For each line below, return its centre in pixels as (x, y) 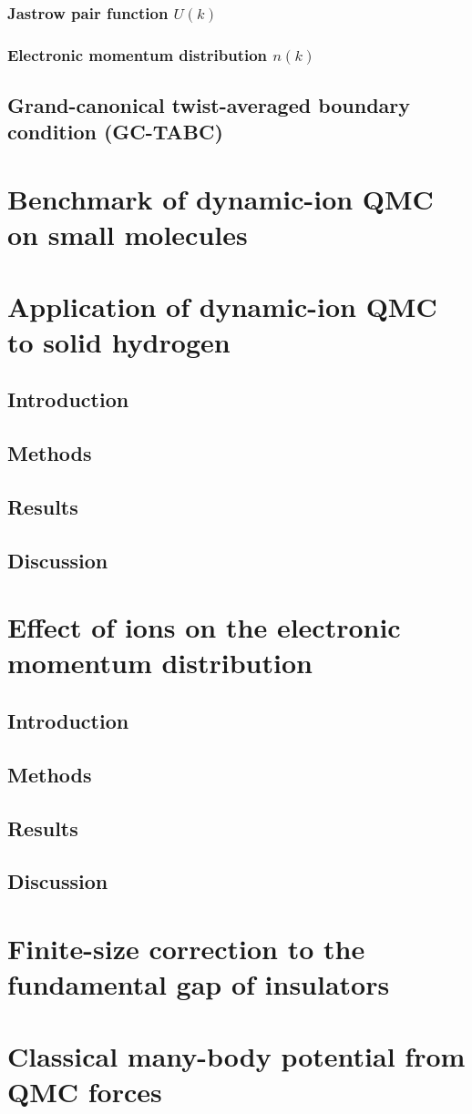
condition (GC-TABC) (115, 132)
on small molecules (128, 235)
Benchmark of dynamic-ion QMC (221, 199)
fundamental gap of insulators (199, 984)
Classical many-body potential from (236, 1055)
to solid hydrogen (119, 341)
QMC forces (85, 1091)
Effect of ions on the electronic (204, 627)
